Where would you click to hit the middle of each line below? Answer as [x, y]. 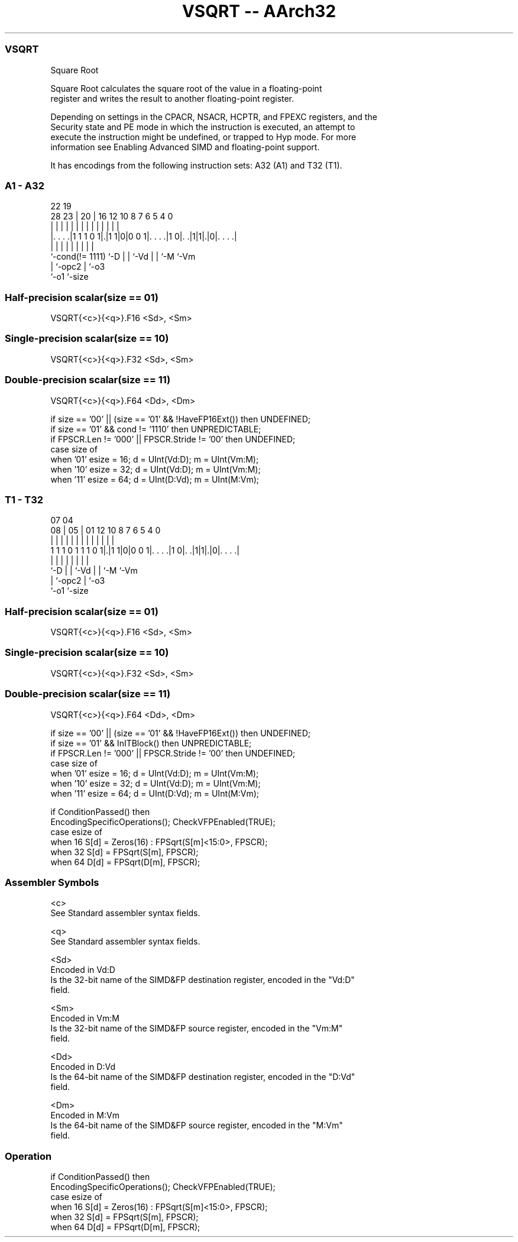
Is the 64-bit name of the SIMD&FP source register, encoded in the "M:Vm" [197, 1125]
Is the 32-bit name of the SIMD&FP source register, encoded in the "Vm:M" [197, 1028]
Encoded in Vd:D [83, 970]
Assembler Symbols [52, 882]
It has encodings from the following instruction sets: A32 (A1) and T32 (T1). [196, 165]
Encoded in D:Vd [83, 1067]
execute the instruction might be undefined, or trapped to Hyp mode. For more [203, 137]
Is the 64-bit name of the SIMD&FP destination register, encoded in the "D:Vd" [203, 1077]
